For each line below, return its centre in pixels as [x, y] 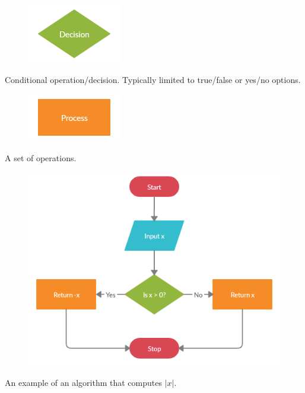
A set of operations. [41, 157]
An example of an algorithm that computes [83, 383]
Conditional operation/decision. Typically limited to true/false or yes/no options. [153, 79]
